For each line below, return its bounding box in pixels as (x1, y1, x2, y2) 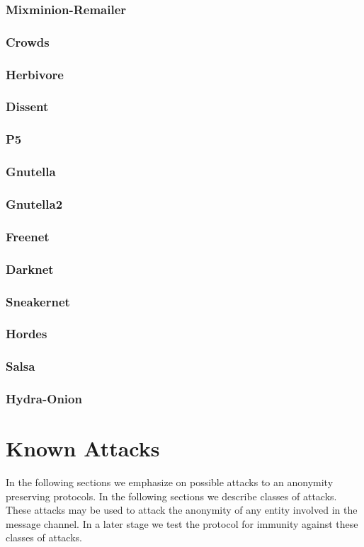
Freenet (6, 227, 50, 245)
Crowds (6, 33, 50, 50)
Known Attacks (6, 434, 160, 463)
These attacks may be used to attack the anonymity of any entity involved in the (6, 502, 358, 517)
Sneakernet (6, 292, 70, 310)
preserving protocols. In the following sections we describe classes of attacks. (6, 488, 337, 503)
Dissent (6, 98, 49, 115)
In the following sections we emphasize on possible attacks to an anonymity (6, 475, 334, 490)
